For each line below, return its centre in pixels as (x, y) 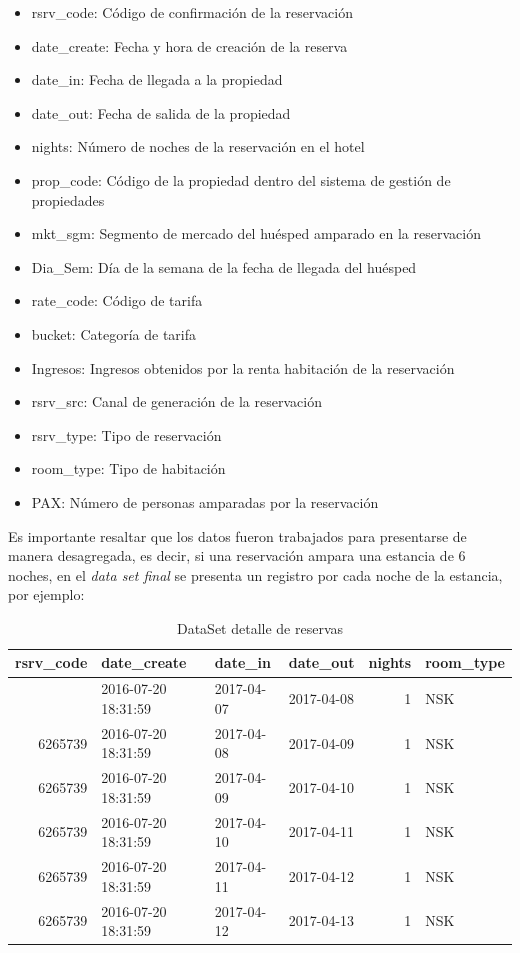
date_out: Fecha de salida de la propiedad (161, 112)
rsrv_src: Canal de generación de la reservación (176, 401)
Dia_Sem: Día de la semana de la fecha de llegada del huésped (224, 266)
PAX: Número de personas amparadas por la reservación (205, 501)
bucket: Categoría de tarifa (113, 333)
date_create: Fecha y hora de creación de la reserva (189, 45)
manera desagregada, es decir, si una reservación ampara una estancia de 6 (237, 555)
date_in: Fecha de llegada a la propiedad (157, 79)
